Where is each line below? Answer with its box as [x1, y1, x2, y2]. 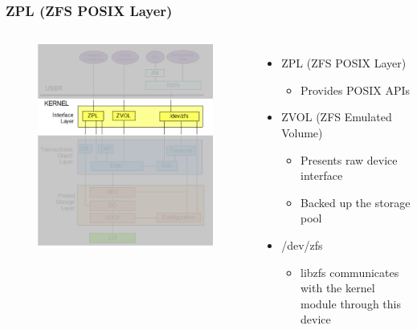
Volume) [281, 124, 323, 141]
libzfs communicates [300, 263, 399, 280]
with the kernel [300, 279, 375, 296]
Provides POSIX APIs [300, 81, 411, 98]
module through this [300, 295, 401, 312]
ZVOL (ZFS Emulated [281, 108, 392, 125]
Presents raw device [300, 151, 398, 168]
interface [300, 167, 343, 184]
